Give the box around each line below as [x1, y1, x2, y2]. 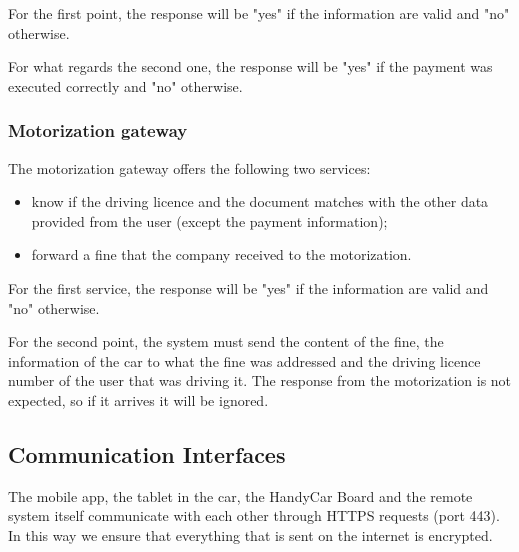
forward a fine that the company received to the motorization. [31, 244, 412, 265]
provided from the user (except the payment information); [31, 210, 388, 231]
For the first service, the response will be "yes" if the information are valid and [8, 277, 489, 298]
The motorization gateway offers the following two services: [8, 157, 371, 178]
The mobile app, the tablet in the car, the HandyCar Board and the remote [8, 485, 473, 506]
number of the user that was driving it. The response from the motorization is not [8, 370, 512, 391]
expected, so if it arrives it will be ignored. [8, 389, 269, 410]
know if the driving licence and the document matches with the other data [31, 191, 489, 212]
